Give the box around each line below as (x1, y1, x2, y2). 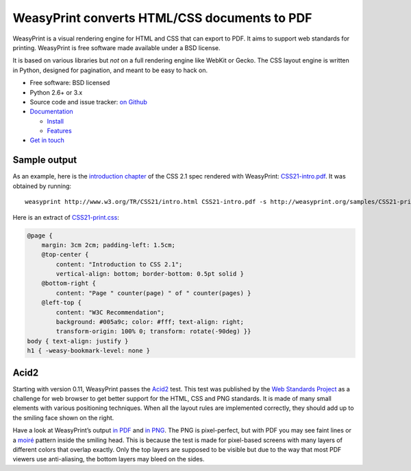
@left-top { (41, 299, 82, 307)
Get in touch (29, 136, 65, 144)
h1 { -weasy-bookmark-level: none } (27, 347, 151, 355)
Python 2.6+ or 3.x (29, 88, 83, 96)
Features (47, 127, 72, 135)
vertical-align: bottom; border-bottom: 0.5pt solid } (55, 270, 245, 278)
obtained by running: (12, 182, 72, 190)
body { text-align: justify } (27, 337, 129, 345)
